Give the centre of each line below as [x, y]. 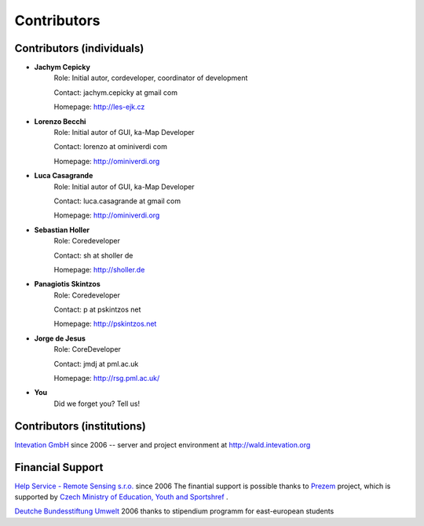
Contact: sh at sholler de [93, 255]
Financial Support [59, 467]
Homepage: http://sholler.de [99, 269]
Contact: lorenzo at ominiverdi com [111, 147]
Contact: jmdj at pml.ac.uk [96, 363]
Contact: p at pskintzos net [97, 309]
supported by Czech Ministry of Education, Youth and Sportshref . [121, 497]
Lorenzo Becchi [60, 121]
